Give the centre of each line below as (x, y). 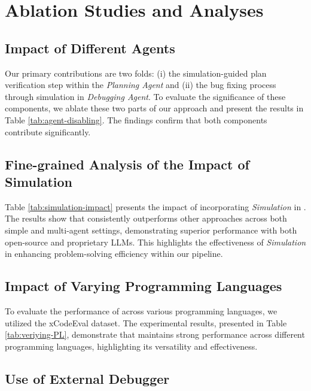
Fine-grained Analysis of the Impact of (127, 164)
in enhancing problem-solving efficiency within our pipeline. (114, 254)
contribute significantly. (48, 131)
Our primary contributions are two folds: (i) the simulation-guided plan (136, 73)
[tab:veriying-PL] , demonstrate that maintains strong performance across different (155, 334)
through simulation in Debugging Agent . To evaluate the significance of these (145, 96)
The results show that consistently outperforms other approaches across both (146, 218)
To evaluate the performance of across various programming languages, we (141, 310)
